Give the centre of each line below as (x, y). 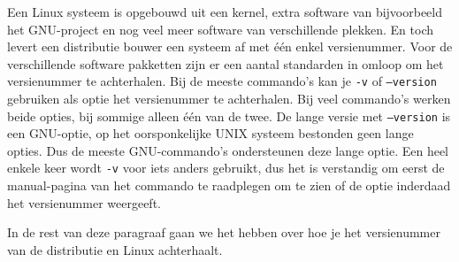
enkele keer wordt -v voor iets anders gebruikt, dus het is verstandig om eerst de (226, 168)
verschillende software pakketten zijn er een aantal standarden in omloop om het (226, 63)
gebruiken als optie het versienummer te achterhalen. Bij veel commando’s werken (229, 99)
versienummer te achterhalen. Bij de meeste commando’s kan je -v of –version (222, 81)
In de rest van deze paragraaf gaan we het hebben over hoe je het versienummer (224, 232)
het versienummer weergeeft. (84, 202)
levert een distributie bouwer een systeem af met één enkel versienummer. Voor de (230, 46)
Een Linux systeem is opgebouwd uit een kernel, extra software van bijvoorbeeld (225, 12)
